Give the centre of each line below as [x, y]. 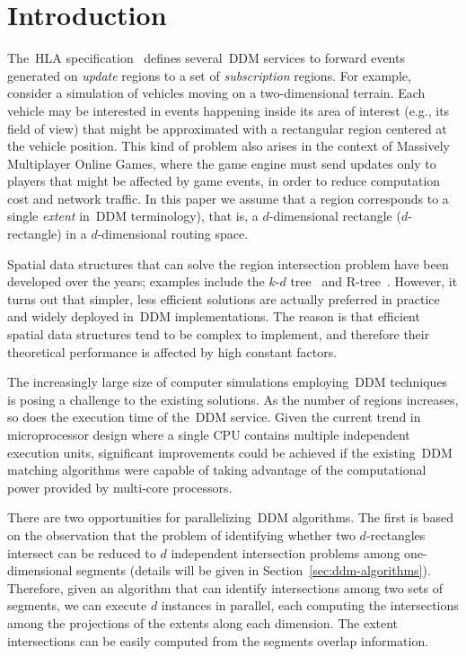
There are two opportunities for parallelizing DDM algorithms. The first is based [230, 517]
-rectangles [396, 534]
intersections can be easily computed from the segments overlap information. [218, 640]
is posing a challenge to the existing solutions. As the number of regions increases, [233, 399]
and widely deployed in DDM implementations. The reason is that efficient [214, 316]
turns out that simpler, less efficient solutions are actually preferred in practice [224, 298]
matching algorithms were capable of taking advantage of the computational [217, 470]
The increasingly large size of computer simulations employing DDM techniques [228, 382]
